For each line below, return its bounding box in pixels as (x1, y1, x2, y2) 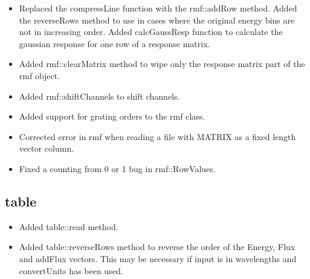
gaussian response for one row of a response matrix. (19, 37, 210, 50)
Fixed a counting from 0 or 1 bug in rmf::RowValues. (19, 162, 216, 175)
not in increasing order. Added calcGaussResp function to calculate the (19, 25, 283, 38)
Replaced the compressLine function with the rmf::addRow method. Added (19, 2, 297, 14)
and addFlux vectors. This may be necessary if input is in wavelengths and (19, 252, 297, 265)
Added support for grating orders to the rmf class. (19, 110, 205, 123)
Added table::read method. (19, 220, 118, 232)
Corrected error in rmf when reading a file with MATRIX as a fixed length (19, 130, 296, 143)
